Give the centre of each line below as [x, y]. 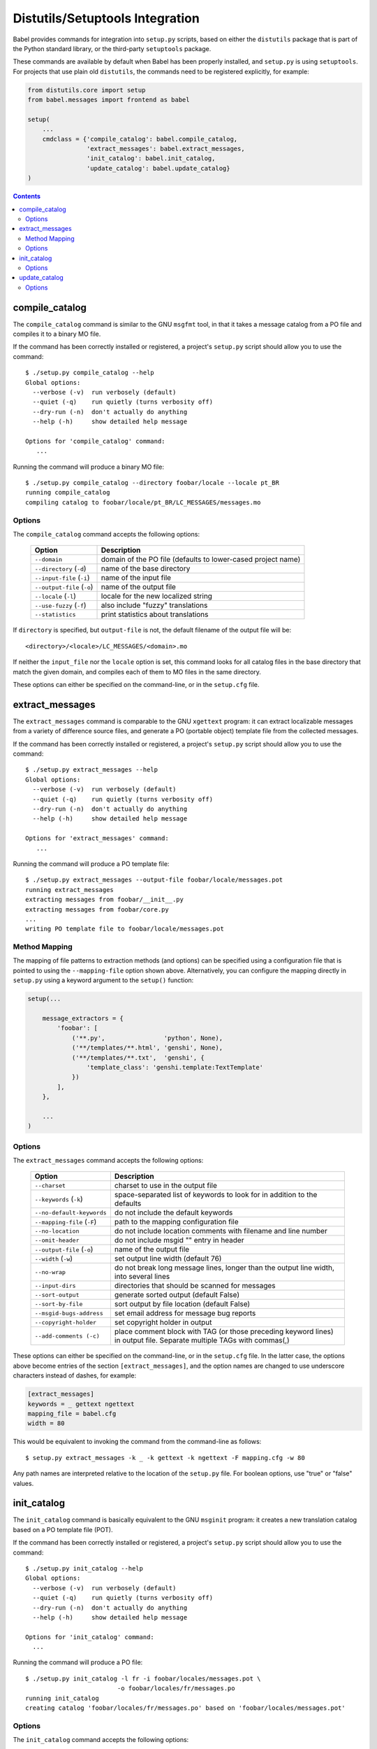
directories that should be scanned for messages [195, 1286]
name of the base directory [146, 569]
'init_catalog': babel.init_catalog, [151, 158]
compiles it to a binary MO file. [57, 334]
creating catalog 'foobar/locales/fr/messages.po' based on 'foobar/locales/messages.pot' [185, 1708]
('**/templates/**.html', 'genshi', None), [147, 1048]
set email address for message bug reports [185, 1313]
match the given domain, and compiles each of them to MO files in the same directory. [137, 672]
